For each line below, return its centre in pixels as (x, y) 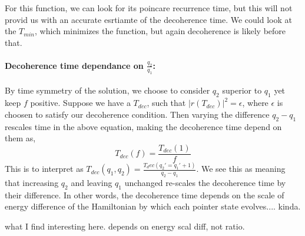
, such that (166, 103)
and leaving (92, 182)
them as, (20, 138)
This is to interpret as (44, 169)
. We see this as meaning (241, 169)
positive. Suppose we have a (80, 103)
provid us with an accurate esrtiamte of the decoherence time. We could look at (148, 19)
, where (255, 103)
